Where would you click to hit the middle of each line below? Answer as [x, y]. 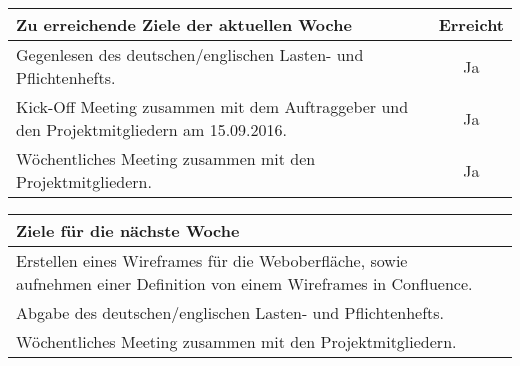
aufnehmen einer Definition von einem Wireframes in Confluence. [244, 283]
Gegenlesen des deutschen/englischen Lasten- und [190, 54]
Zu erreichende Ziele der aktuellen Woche [184, 24]
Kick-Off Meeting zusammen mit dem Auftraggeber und [212, 106]
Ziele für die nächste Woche [128, 230]
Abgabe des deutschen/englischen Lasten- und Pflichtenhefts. [230, 312]
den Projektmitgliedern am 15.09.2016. [152, 129]
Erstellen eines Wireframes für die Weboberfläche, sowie [212, 260]
